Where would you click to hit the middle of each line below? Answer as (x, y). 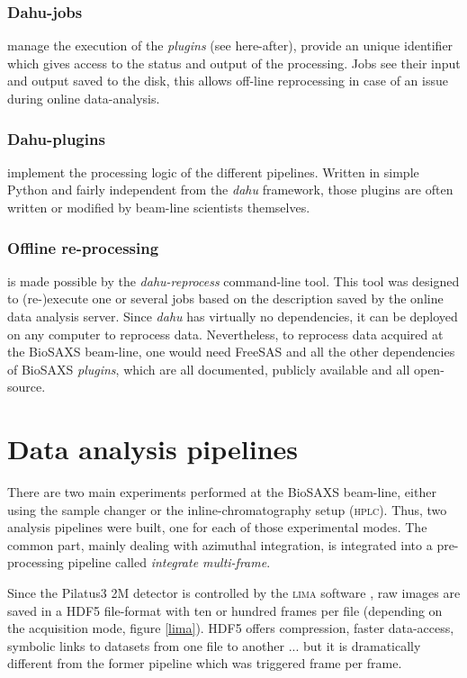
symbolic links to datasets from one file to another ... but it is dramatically (214, 645)
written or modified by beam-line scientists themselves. (159, 207)
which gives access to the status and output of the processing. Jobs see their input (234, 63)
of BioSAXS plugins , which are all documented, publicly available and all (209, 369)
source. (27, 387)
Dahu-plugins (56, 138)
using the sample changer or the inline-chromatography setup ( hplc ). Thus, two (227, 509)
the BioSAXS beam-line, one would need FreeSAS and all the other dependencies (231, 352)
